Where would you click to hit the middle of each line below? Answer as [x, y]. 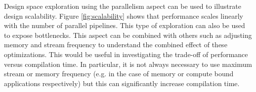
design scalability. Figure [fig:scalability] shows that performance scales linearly [124, 15]
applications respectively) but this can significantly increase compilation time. [122, 83]
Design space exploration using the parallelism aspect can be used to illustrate [123, 6]
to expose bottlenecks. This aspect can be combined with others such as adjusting [128, 35]
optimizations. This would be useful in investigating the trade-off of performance [126, 54]
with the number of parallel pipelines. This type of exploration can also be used [125, 25]
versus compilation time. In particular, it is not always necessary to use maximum [128, 64]
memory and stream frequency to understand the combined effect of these [116, 45]
